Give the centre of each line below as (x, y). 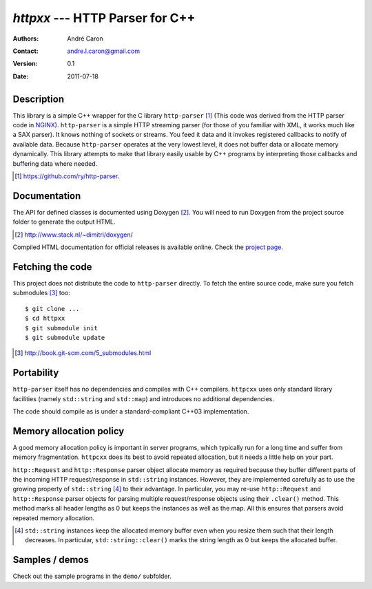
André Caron (85, 39)
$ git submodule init (61, 328)
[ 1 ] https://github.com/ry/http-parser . (67, 176)
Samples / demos (51, 560)
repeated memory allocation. (54, 518)
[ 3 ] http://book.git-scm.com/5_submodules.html (83, 353)
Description (39, 99)
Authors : (26, 39)
